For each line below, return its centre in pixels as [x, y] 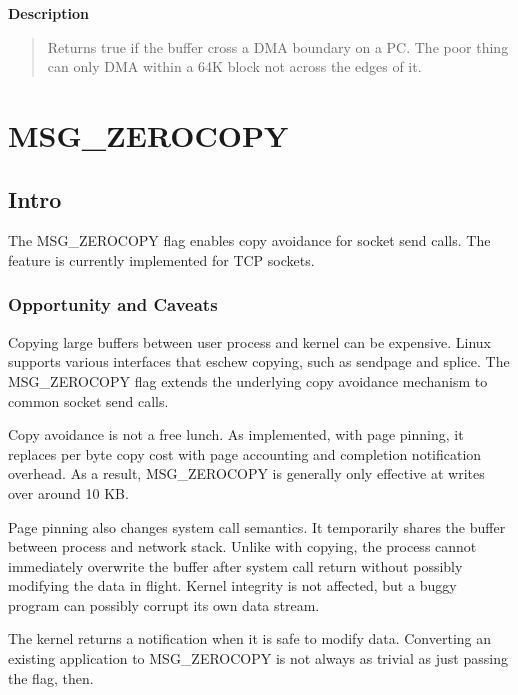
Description [49, 13]
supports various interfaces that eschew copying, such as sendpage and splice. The [259, 361]
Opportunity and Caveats [113, 304]
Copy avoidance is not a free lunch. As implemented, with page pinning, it [236, 434]
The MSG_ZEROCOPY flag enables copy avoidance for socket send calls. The [249, 240]
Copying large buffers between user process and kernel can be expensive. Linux [249, 341]
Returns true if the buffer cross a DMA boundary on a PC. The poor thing [278, 46]
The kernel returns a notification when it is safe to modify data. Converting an [250, 638]
